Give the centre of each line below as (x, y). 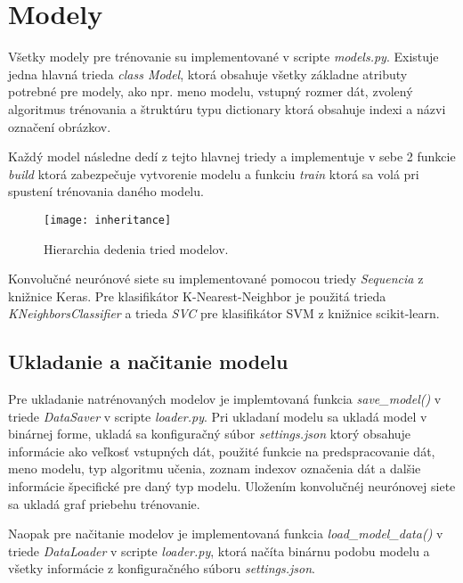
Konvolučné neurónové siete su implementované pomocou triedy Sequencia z (216, 279)
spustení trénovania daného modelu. (106, 191)
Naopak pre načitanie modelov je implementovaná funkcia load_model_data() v (226, 534)
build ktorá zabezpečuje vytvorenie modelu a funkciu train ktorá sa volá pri (214, 173)
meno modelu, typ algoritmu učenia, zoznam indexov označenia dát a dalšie (215, 468)
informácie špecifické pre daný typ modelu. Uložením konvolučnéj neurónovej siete (232, 486)
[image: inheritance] (108, 220)
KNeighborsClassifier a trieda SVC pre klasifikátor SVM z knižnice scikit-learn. (224, 313)
